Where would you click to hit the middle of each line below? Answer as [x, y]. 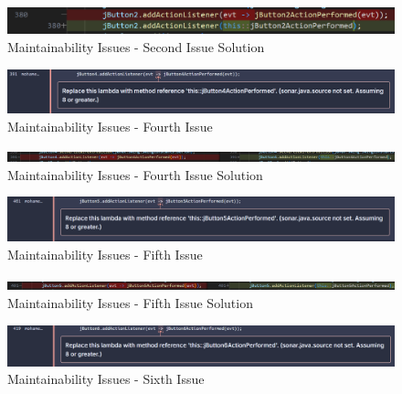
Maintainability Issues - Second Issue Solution [136, 46]
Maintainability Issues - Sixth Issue [106, 379]
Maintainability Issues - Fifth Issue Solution [130, 303]
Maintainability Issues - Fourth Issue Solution [135, 174]
